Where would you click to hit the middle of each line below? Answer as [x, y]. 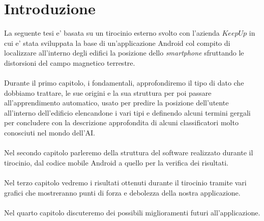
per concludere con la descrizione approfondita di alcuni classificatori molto [121, 122]
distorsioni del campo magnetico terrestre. [70, 62]
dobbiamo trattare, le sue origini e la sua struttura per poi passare [108, 92]
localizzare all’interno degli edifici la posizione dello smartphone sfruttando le [124, 53]
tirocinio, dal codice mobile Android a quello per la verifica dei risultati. [116, 162]
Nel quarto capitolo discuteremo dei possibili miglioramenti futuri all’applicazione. [132, 212]
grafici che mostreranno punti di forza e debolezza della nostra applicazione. [122, 192]
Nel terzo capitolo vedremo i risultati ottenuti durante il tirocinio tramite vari [125, 183]
